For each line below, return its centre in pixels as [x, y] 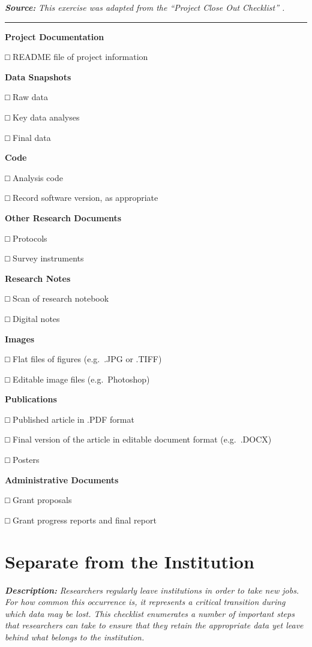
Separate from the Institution [130, 561]
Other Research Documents [63, 217]
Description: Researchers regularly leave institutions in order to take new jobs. [152, 590]
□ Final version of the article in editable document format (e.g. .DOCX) [138, 439]
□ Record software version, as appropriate [82, 198]
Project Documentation [55, 36]
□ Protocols [26, 238]
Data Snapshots [38, 76]
